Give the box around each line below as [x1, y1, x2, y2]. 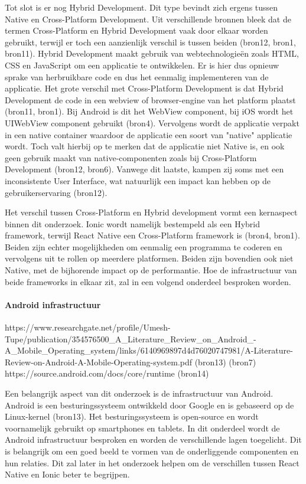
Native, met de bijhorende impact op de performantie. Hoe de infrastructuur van [5, 264, 297, 276]
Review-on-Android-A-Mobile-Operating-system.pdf [5, 355, 193, 368]
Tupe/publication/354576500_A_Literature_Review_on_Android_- [5, 332, 256, 345]
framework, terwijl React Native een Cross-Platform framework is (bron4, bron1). [5, 229, 300, 241]
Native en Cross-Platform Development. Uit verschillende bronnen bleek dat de [5, 12, 291, 25]
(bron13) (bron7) [194, 355, 256, 368]
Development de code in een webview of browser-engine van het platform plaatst [5, 93, 296, 106]
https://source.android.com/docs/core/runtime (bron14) [5, 367, 209, 380]
